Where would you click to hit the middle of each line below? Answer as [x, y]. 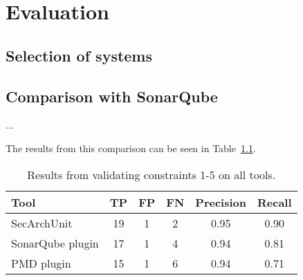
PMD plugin [41, 263]
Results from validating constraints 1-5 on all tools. [151, 174]
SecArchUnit [42, 223]
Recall [275, 202]
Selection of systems [79, 55]
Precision [221, 202]
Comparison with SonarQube [112, 96]
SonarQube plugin [55, 243]
